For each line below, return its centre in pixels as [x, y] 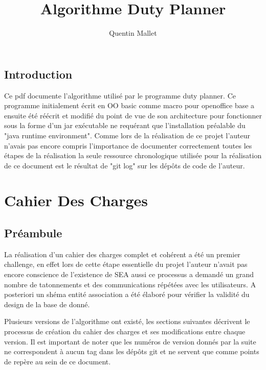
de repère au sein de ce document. [58, 361]
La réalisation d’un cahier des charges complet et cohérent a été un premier [122, 254]
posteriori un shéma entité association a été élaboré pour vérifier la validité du [127, 294]
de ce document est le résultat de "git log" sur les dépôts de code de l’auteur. [125, 165]
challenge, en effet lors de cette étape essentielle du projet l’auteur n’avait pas [126, 264]
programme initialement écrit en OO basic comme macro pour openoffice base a [129, 105]
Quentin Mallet [133, 33]
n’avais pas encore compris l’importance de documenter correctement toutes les [128, 145]
